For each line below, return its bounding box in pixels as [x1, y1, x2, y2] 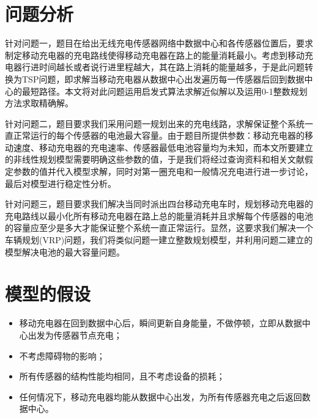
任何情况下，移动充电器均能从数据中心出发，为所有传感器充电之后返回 [19, 390, 302, 403]
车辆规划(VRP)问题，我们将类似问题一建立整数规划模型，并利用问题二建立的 [5, 233, 313, 246]
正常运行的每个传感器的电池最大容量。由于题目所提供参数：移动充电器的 [13, 129, 305, 142]
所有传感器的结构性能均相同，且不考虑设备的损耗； [19, 370, 225, 383]
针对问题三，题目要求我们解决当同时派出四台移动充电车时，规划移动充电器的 [5, 197, 313, 210]
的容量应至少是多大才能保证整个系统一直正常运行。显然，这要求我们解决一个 [5, 221, 313, 234]
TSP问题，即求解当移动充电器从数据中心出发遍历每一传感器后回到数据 [21, 72, 305, 85]
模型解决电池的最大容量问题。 [5, 245, 125, 258]
